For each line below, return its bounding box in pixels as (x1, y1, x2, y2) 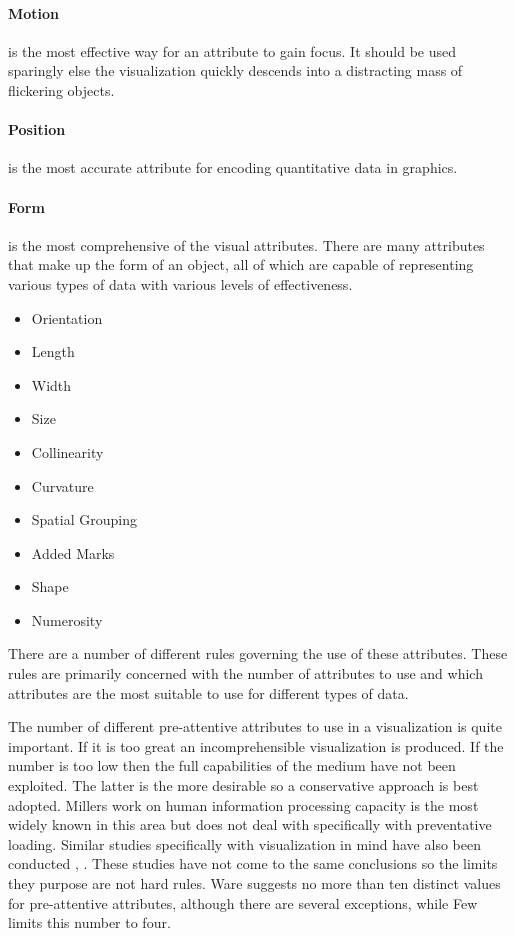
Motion (8, 2, 60, 23)
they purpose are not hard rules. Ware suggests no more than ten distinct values (8, 873, 501, 894)
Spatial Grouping (31, 509, 137, 530)
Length (31, 341, 75, 362)
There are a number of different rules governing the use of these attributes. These (8, 643, 508, 664)
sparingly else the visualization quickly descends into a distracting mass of (8, 60, 463, 81)
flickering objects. (8, 79, 115, 100)
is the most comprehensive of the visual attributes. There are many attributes (8, 234, 485, 255)
